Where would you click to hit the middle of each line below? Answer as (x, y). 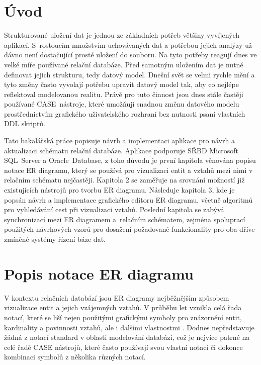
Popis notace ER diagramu (99, 273)
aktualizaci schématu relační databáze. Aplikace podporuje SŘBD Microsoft (121, 150)
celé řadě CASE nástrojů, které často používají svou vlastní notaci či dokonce (123, 347)
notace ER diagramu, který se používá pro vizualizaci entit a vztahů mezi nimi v (128, 170)
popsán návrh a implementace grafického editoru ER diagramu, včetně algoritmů (128, 199)
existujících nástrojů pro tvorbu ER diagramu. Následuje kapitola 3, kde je (119, 190)
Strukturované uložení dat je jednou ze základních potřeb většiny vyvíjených (122, 35)
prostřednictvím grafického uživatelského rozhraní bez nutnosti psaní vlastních (125, 113)
